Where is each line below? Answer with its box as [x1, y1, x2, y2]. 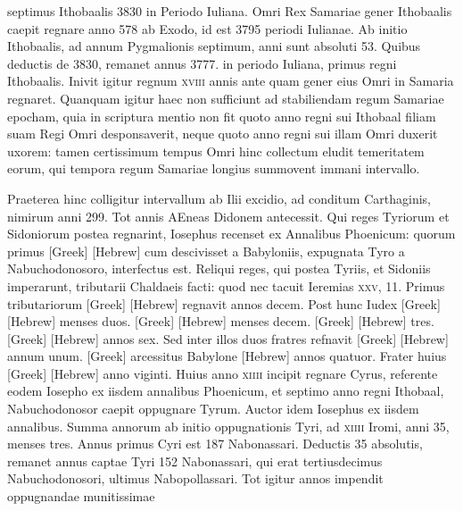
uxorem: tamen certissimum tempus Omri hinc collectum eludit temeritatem [7, 141, 425, 160]
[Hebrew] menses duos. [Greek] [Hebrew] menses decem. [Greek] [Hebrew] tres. [7, 312, 434, 331]
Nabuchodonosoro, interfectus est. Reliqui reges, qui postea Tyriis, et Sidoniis [7, 259, 431, 278]
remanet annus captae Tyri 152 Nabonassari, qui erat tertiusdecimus [7, 451, 383, 470]
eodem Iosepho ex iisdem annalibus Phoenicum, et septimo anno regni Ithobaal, [7, 381, 444, 400]
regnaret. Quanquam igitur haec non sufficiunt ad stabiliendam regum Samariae [7, 88, 444, 107]
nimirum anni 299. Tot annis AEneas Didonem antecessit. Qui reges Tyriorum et [7, 206, 450, 225]
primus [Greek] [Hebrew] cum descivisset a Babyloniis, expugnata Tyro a [7, 241, 405, 260]
